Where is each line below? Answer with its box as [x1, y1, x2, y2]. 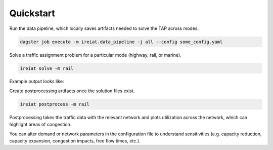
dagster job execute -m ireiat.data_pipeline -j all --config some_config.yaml [20, 39, 223, 45]
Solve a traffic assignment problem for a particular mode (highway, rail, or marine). [9, 52, 181, 58]
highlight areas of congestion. [9, 122, 72, 128]
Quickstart [9, 8, 56, 19]
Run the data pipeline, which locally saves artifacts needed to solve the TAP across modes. [9, 25, 199, 31]
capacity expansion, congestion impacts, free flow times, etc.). [9, 138, 141, 144]
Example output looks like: [9, 79, 64, 85]
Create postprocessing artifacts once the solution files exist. [9, 88, 135, 94]
